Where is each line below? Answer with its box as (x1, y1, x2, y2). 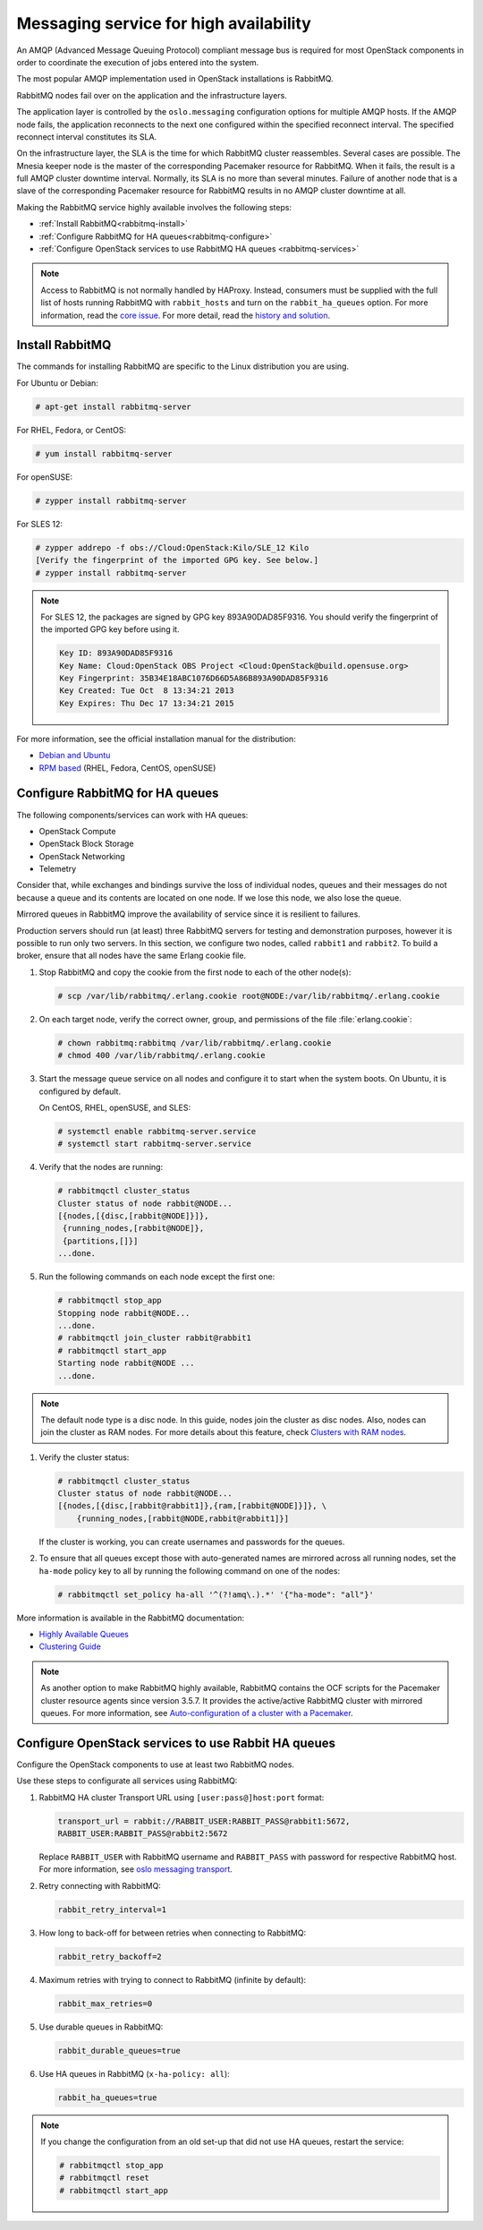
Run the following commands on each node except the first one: (38, 1271, 275, 1282)
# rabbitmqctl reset (59, 2173, 149, 2183)
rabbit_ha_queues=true (57, 2092, 157, 2103)
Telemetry (38, 864, 77, 875)
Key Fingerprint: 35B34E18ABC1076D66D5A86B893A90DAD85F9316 (59, 673, 329, 684)
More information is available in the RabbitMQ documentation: (16, 1612, 245, 1623)
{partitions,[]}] (63, 1235, 139, 1246)
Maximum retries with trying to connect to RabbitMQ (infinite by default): (38, 1974, 307, 1985)
